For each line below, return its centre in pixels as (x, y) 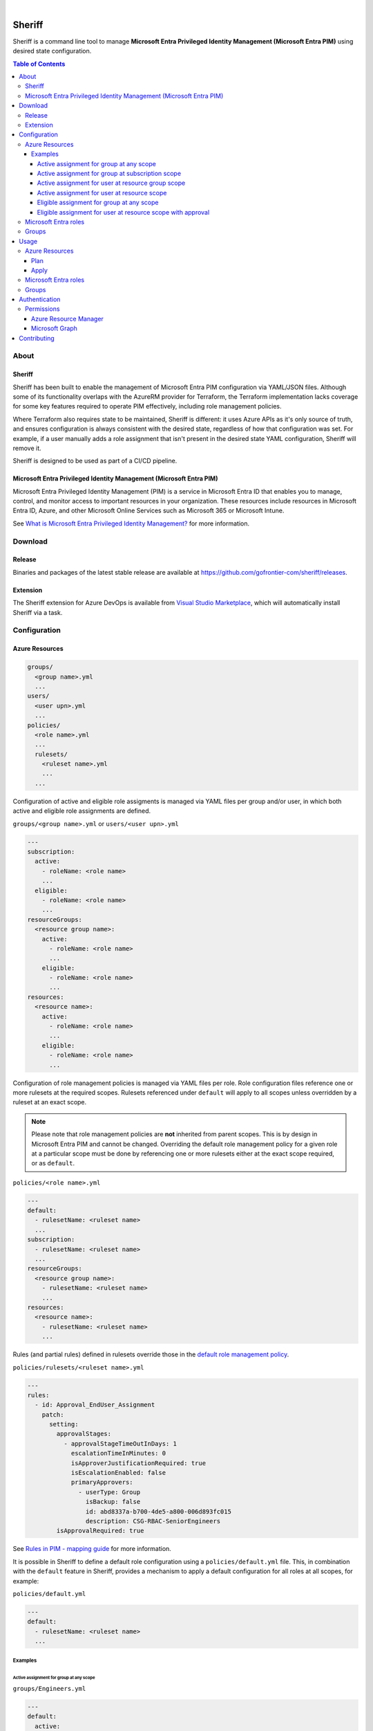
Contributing (37, 338)
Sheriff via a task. (38, 612)
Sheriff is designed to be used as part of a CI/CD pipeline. (95, 461)
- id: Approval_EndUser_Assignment (95, 1405)
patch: (53, 1415)
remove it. (27, 448)
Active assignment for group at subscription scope (109, 173)
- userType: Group (109, 1492)
